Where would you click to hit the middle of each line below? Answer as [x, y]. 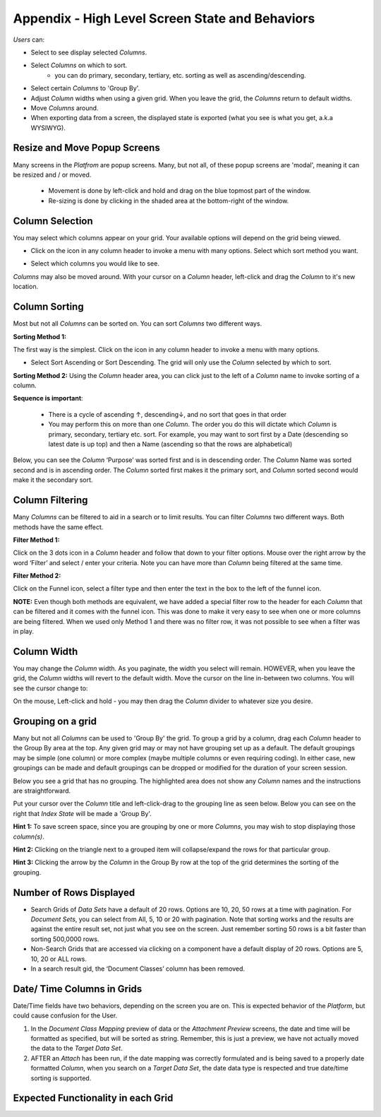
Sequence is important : [48, 398]
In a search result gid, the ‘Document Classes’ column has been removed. [138, 969]
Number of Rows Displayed [74, 893]
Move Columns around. [65, 108]
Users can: [29, 40]
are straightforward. [42, 791]
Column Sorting [48, 307]
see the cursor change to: [50, 688]
